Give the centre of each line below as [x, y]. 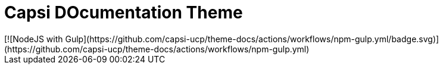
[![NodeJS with [34, 39]
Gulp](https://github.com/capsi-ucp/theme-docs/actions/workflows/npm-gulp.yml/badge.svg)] [252, 39]
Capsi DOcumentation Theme [124, 12]
